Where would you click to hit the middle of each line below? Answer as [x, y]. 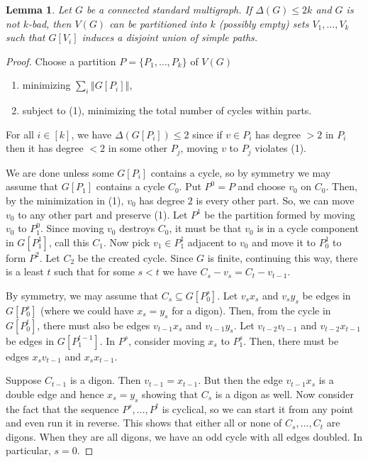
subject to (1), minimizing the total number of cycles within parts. [167, 110]
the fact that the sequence [62, 408]
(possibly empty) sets [264, 23]
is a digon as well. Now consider [284, 394]
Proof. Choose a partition [61, 61]
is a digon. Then [105, 380]
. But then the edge [240, 380]
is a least [25, 271]
